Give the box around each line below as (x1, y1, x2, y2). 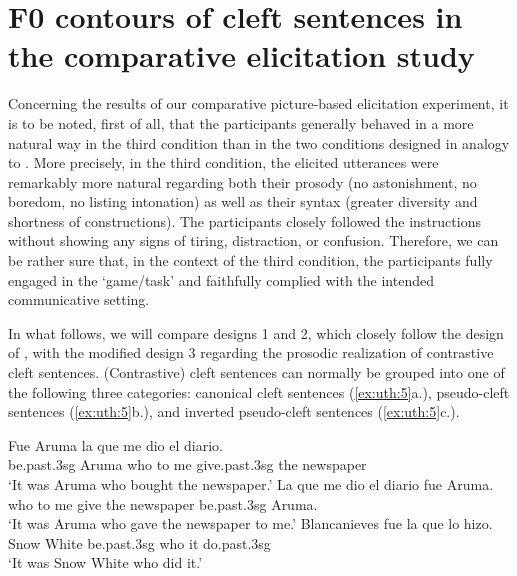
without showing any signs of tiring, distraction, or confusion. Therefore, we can (8, 230, 499, 251)
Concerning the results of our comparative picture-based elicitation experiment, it (8, 93, 509, 114)
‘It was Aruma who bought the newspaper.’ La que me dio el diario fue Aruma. (8, 474, 494, 494)
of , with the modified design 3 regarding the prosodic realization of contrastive (8, 342, 494, 363)
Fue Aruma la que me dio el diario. (8, 434, 223, 455)
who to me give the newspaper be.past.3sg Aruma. (8, 493, 318, 514)
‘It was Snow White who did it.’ (8, 552, 203, 573)
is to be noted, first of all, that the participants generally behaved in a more (8, 112, 474, 133)
